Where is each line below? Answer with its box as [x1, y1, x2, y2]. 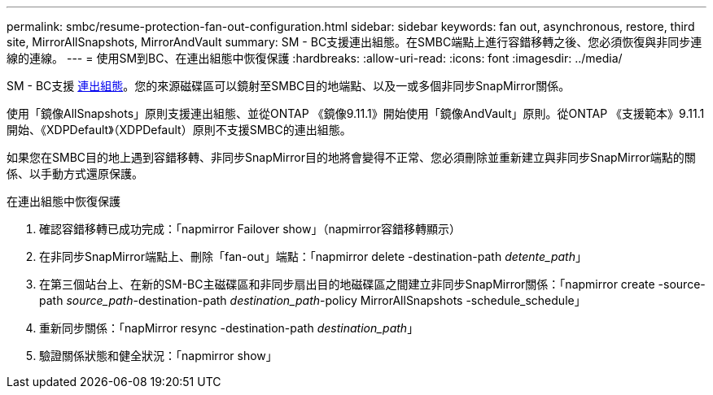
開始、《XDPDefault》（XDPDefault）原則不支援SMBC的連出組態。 [7, 123, 352, 137]
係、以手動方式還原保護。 [7, 167, 143, 180]
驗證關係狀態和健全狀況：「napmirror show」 [39, 349, 278, 362]
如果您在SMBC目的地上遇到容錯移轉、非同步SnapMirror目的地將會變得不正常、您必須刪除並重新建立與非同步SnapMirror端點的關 [7, 150, 696, 164]
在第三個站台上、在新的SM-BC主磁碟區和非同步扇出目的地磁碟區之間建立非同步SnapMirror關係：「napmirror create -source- [39, 277, 706, 291]
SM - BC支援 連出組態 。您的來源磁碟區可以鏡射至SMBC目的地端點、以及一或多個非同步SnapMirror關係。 [7, 79, 571, 93]
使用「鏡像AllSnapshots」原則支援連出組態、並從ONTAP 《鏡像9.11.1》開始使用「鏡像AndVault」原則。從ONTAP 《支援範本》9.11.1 [7, 106, 705, 120]
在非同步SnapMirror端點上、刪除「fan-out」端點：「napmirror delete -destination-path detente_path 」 [39, 250, 587, 263]
